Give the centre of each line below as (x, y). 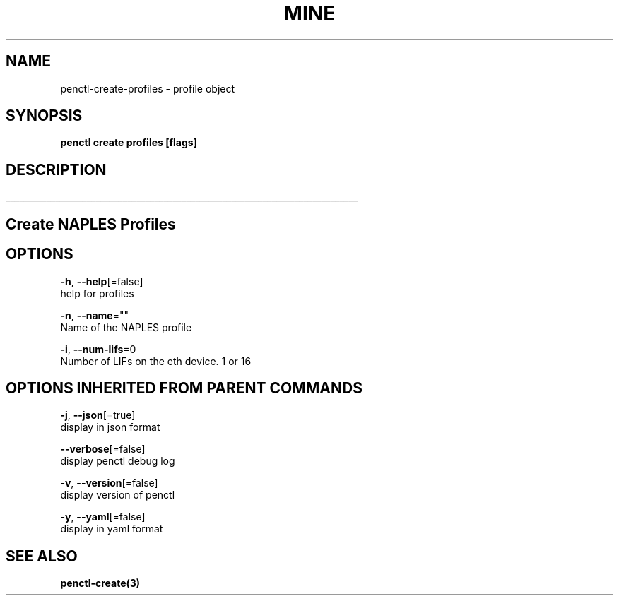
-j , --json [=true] (98, 415)
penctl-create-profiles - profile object (148, 88)
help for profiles (97, 293)
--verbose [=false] (103, 449)
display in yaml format (112, 529)
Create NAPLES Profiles (91, 224)
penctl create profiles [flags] (129, 143)
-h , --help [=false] (102, 281)
